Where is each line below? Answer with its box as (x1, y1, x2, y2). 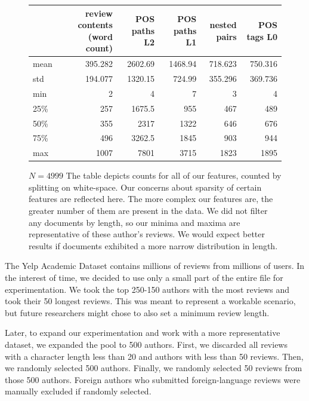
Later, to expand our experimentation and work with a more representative (5, 326, 280, 339)
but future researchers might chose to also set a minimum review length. (5, 306, 270, 319)
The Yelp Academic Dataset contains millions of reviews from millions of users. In (5, 259, 305, 272)
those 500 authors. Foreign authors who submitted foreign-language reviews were (5, 373, 301, 385)
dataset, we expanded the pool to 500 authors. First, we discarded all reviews (5, 338, 288, 350)
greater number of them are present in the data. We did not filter (29, 204, 268, 217)
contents (78, 19, 113, 31)
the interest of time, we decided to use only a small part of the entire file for (5, 271, 283, 284)
